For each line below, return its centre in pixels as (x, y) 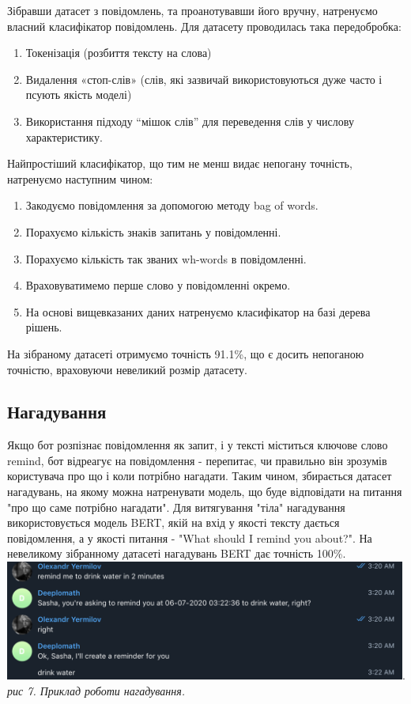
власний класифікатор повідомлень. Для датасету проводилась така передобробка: (204, 26)
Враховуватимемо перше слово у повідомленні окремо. (158, 285)
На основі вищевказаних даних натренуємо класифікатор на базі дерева (198, 311)
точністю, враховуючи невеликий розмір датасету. (127, 369)
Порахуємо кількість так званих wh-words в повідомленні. (166, 258)
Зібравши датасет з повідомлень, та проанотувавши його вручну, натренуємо (192, 10)
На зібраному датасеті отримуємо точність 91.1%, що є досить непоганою (186, 353)
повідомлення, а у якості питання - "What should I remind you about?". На (190, 537)
